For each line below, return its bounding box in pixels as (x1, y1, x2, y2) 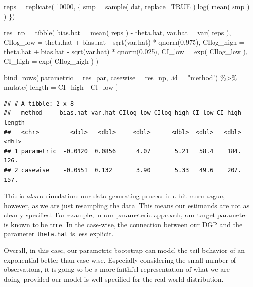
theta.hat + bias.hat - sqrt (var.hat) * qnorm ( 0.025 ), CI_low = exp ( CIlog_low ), (4, 46, 248, 56)
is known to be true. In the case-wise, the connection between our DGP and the (4, 219, 243, 229)
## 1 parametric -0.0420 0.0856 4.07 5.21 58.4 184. (4, 147, 241, 155)
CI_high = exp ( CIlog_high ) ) (4, 55, 99, 66)
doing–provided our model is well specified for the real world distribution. (4, 273, 224, 284)
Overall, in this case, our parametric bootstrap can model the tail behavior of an (4, 245, 245, 255)
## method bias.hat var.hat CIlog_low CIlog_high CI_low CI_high (4, 109, 241, 117)
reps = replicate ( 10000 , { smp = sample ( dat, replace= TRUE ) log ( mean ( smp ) (4, 1, 250, 11)
